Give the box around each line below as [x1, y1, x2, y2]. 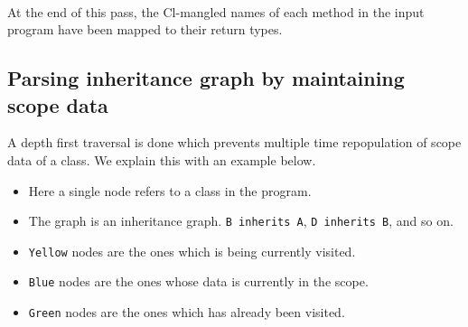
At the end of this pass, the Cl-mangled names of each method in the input [7, 2, 425, 21]
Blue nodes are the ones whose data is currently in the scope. [28, 272, 369, 291]
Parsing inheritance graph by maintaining [7, 64, 405, 92]
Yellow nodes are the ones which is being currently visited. [28, 241, 356, 260]
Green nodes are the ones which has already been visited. [28, 303, 345, 322]
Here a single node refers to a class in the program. [28, 181, 312, 200]
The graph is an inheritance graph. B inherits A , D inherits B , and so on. [28, 211, 454, 230]
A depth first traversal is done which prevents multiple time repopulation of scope [7, 133, 462, 152]
